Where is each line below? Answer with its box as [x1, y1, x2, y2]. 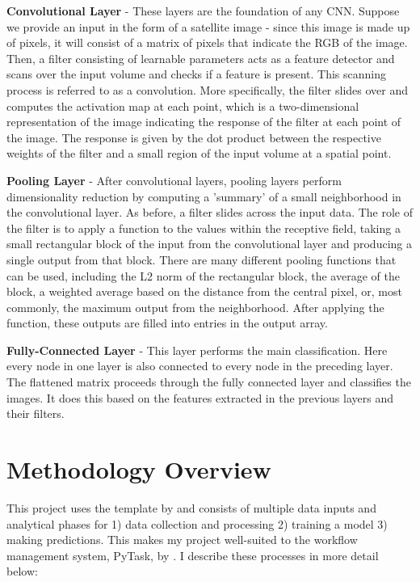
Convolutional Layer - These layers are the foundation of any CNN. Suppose [6, 2, 400, 19]
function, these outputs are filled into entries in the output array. [6, 314, 328, 331]
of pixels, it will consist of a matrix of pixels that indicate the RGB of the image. [6, 34, 408, 51]
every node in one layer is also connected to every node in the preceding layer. [6, 357, 393, 374]
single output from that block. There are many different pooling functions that [6, 251, 397, 268]
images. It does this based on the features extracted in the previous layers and [6, 389, 393, 406]
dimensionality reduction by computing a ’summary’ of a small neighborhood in [6, 188, 401, 205]
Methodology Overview [6, 453, 271, 486]
